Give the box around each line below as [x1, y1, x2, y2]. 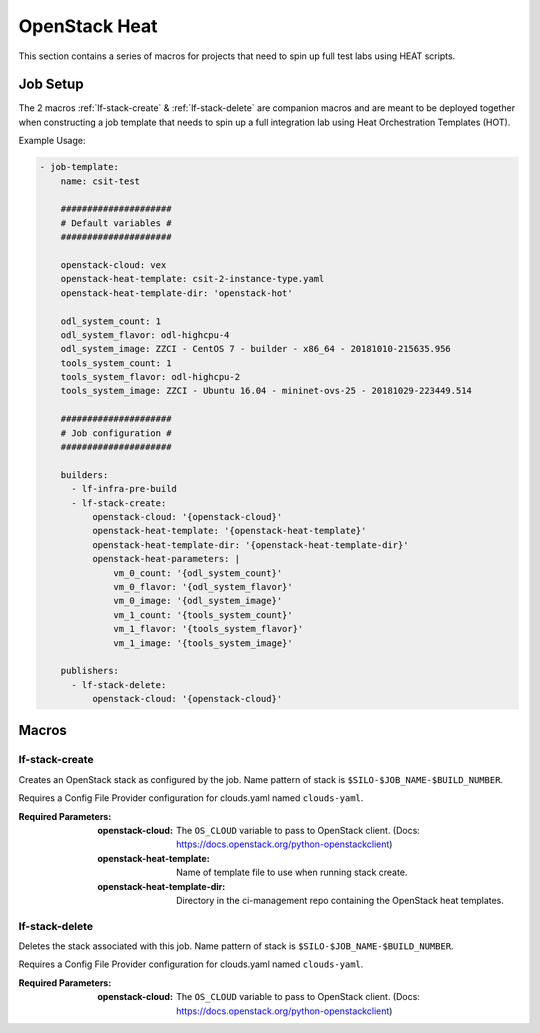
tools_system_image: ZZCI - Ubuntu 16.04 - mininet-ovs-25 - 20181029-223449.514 [60, 385, 472, 397]
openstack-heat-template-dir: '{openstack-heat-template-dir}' [91, 539, 409, 550]
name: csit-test [60, 175, 140, 187]
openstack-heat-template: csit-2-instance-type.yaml [60, 273, 325, 285]
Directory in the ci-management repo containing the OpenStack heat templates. [176, 894, 505, 906]
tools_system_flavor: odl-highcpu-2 [60, 371, 240, 383]
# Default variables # [60, 217, 172, 229]
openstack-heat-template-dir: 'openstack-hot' [60, 287, 294, 299]
